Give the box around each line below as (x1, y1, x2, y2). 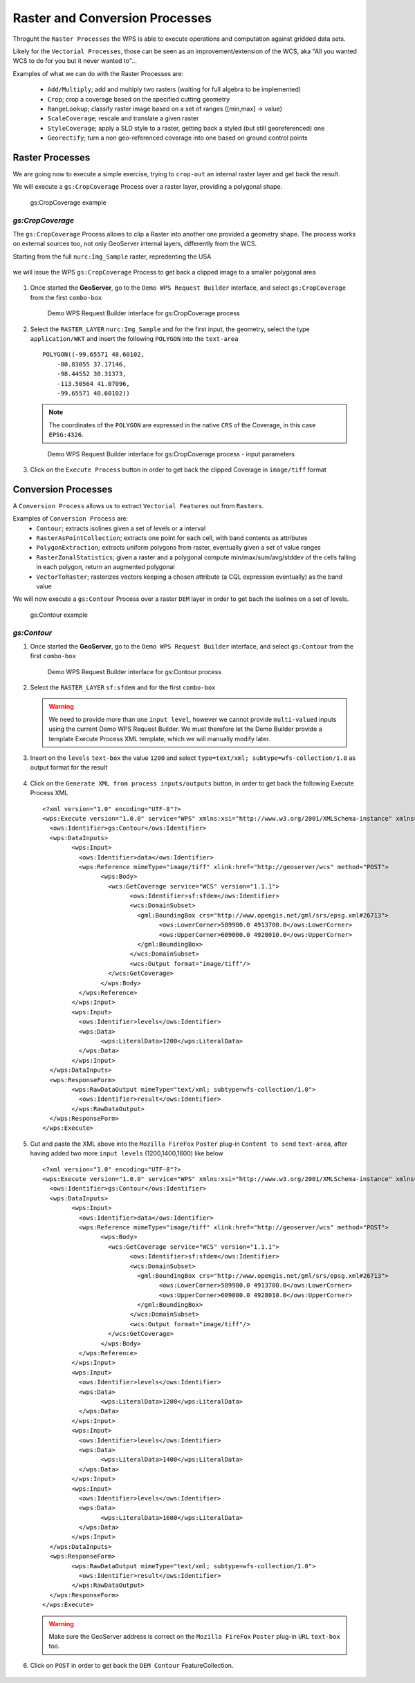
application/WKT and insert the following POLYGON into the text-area (30, 335, 239, 343)
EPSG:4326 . (48, 431, 84, 439)
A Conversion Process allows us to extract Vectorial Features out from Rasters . (12, 501, 264, 510)
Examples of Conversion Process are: (12, 514, 128, 523)
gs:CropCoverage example (30, 198, 107, 207)
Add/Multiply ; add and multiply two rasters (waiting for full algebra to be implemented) (47, 85, 301, 93)
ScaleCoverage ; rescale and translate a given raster (47, 114, 199, 122)
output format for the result (30, 763, 108, 772)
